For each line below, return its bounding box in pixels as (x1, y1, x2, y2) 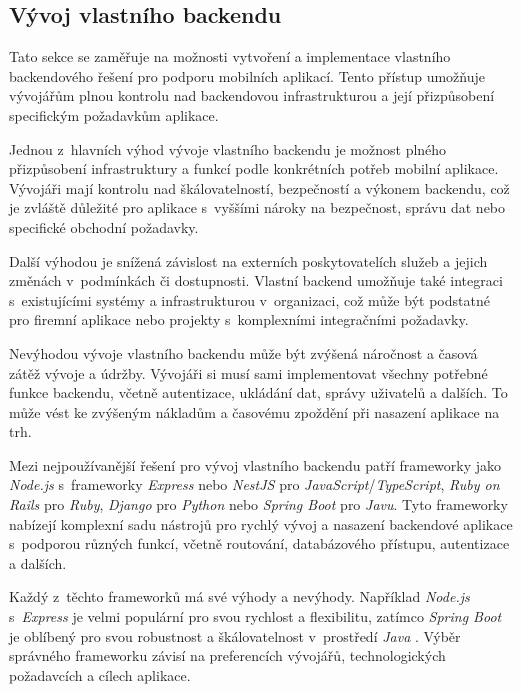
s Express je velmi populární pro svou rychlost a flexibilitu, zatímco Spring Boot (9, 606, 502, 627)
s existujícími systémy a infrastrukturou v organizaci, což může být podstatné (9, 289, 490, 310)
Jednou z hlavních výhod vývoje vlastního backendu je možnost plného (9, 138, 447, 159)
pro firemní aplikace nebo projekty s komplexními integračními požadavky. (9, 309, 469, 330)
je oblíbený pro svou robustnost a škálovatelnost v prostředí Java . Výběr (9, 625, 461, 646)
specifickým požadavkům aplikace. (9, 104, 219, 125)
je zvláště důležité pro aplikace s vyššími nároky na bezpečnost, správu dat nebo (9, 197, 506, 218)
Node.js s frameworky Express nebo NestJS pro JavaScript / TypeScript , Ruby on (9, 474, 500, 495)
